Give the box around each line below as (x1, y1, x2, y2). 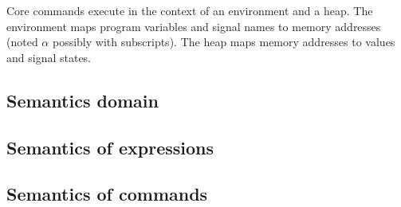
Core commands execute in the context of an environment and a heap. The (6, 2, 373, 18)
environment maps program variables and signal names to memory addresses (6, 18, 381, 34)
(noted (6, 33, 38, 50)
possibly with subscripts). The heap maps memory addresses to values (52, 33, 395, 50)
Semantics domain (6, 88, 159, 112)
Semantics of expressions (6, 135, 214, 159)
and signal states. (6, 49, 92, 65)
